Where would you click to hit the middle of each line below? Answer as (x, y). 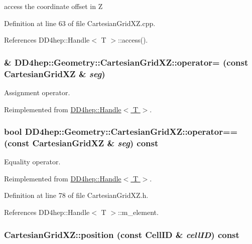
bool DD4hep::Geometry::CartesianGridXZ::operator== (121, 132)
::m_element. (138, 212)
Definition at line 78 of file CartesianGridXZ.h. (76, 195)
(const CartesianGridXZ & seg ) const (81, 143)
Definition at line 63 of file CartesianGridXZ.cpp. (80, 23)
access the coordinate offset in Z (53, 6)
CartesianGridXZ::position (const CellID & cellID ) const (122, 234)
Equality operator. (32, 162)
